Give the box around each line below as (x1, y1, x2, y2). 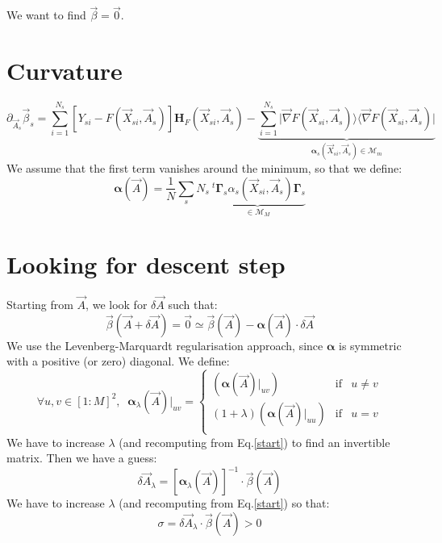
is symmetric (339, 336, 402, 353)
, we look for (85, 296, 148, 313)
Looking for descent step (6, 248, 286, 280)
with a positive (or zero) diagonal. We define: (6, 353, 230, 370)
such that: (168, 296, 218, 313)
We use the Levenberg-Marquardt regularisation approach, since (6, 336, 323, 353)
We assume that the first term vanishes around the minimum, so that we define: (6, 159, 402, 176)
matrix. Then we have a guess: (6, 449, 157, 466)
